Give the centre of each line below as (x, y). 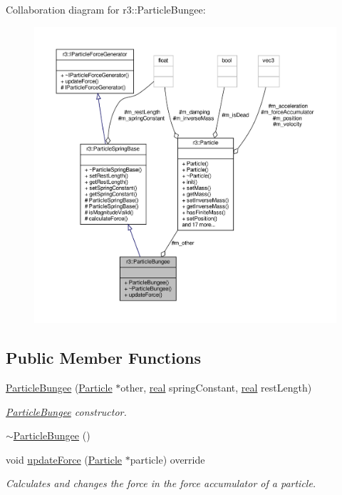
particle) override (167, 459)
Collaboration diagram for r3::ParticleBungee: (106, 9)
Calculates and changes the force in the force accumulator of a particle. (161, 483)
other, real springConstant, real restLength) (216, 388)
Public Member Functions (103, 358)
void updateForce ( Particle (64, 459)
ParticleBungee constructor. (66, 411)
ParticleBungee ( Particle (59, 388)
